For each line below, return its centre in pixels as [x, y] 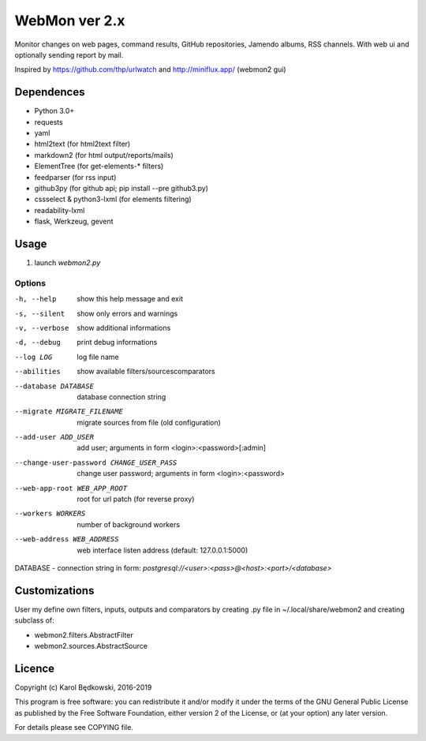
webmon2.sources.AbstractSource [91, 646]
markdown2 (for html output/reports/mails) [104, 155]
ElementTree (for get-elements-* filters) [99, 167]
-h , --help [35, 299]
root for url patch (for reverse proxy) [136, 499]
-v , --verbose [42, 328]
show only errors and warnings [127, 313]
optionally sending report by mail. [69, 54]
